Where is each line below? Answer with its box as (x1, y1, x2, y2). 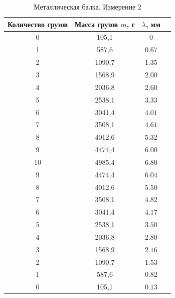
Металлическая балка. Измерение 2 (34, 2, 141, 12)
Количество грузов (8, 19, 68, 29)
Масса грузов (75, 19, 118, 29)
